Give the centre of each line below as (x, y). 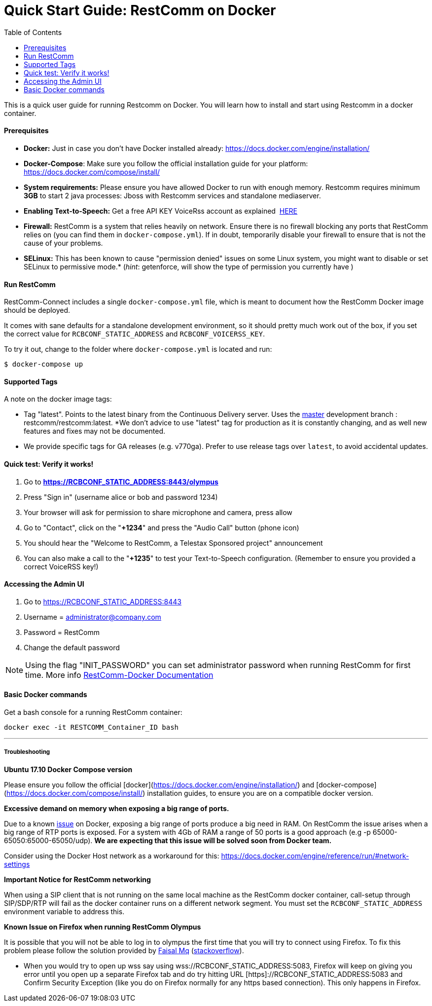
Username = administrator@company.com (92, 617)
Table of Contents (33, 32)
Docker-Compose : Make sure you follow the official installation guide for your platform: (166, 163)
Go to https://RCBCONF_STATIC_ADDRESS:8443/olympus (121, 482)
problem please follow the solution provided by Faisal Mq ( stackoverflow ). (124, 950)
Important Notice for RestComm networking (77, 879)
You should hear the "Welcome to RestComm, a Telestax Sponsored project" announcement (173, 543)
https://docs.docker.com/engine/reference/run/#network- (315, 856)
